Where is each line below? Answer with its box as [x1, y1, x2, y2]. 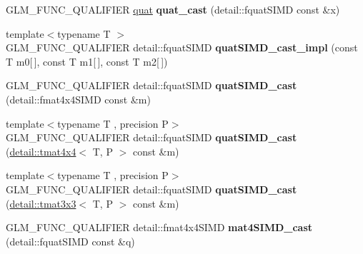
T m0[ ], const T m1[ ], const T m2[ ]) [6, 54, 168, 68]
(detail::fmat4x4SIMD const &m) [6, 91, 151, 106]
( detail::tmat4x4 [6, 143, 76, 158]
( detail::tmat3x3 [6, 195, 76, 210]
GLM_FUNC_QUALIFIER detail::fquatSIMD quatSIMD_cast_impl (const [6, 40, 358, 55]
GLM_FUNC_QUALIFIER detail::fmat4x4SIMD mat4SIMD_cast [6, 220, 313, 235]
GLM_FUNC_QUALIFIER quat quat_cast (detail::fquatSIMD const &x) [6, 2, 340, 16]
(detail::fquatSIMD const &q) [6, 233, 135, 248]
